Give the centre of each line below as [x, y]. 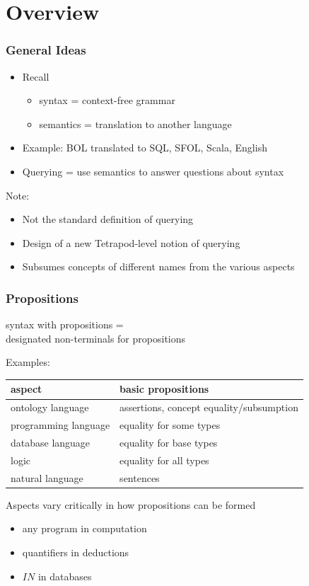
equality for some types [170, 425]
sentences [140, 477]
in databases [65, 576]
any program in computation [84, 528]
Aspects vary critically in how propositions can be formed [131, 504]
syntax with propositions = [65, 324]
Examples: [28, 362]
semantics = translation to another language [135, 123]
